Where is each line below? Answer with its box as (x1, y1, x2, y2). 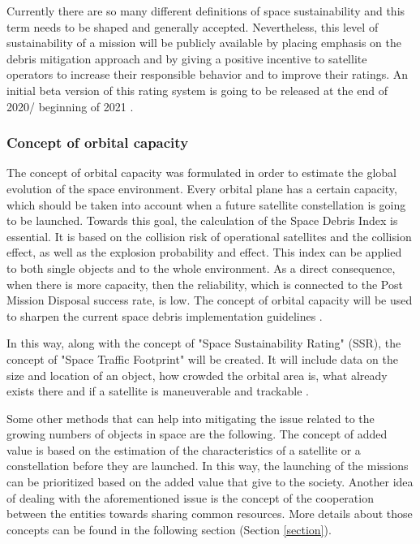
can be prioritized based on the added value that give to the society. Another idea (6, 473, 414, 490)
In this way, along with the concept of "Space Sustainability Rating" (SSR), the (6, 335, 401, 352)
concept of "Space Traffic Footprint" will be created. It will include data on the (6, 350, 398, 367)
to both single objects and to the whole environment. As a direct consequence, (6, 259, 396, 276)
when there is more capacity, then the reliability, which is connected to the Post (6, 275, 403, 292)
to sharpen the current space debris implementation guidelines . (6, 307, 323, 324)
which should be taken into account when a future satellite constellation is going (6, 196, 406, 213)
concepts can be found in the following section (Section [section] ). (6, 520, 332, 538)
